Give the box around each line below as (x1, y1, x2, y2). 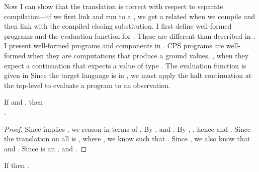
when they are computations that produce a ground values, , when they (28, 50, 249, 60)
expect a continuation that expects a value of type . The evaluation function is (4, 60, 246, 70)
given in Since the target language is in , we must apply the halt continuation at (4, 70, 252, 80)
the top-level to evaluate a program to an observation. (4, 79, 170, 90)
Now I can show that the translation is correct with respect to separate (4, 1, 223, 11)
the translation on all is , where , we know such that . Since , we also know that (4, 133, 250, 144)
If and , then (4, 97, 43, 107)
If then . (4, 160, 29, 170)
